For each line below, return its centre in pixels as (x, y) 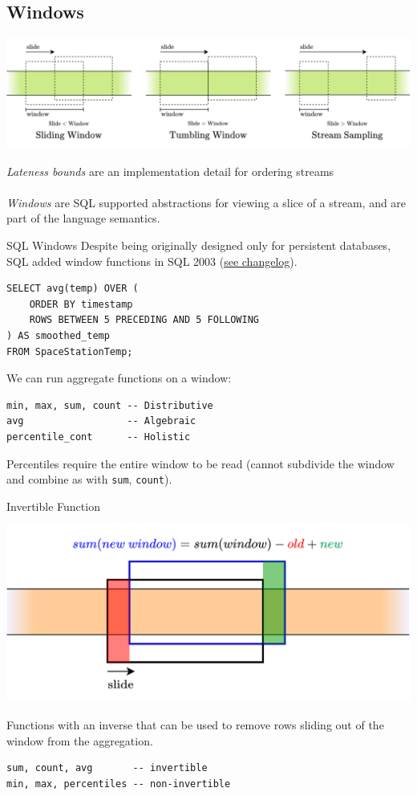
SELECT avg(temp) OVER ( (73, 289)
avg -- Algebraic (101, 421)
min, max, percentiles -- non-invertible (119, 784)
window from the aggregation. (80, 740)
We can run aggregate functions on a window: (119, 378)
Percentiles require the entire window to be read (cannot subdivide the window (200, 463)
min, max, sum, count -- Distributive (110, 405)
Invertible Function (53, 506)
